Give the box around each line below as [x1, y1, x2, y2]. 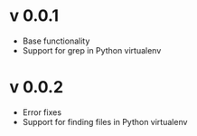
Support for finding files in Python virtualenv [22, 116, 188, 127]
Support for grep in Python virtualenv [22, 44, 162, 55]
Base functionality [22, 35, 90, 46]
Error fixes [22, 106, 61, 118]
